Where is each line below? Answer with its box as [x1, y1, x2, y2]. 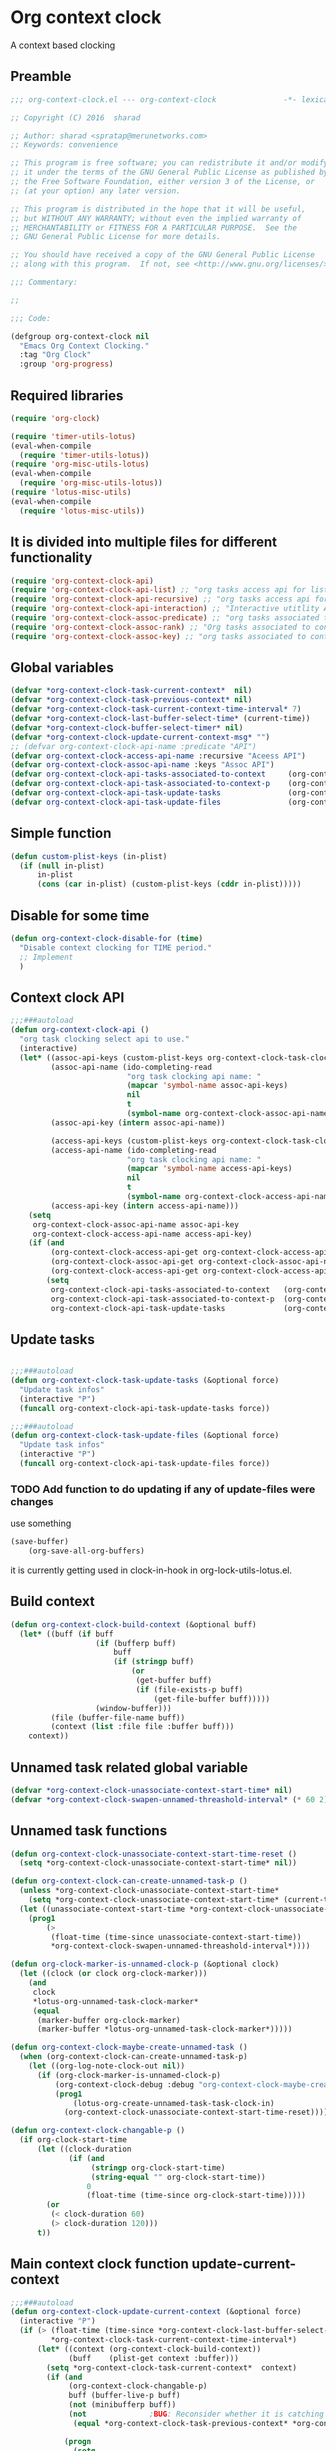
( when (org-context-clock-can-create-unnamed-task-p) [19, 2052, 248, 2062]
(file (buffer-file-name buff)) [50, 1712, 186, 1723]
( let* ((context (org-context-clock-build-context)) [36, 2344, 262, 2354]
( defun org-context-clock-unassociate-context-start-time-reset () [10, 1849, 298, 1859]
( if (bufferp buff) [95, 1638, 177, 1648]
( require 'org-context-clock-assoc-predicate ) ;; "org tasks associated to [10, 613, 333, 623]
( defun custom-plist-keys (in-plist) [10, 851, 168, 861]
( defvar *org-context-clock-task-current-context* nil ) [10, 686, 253, 696]
